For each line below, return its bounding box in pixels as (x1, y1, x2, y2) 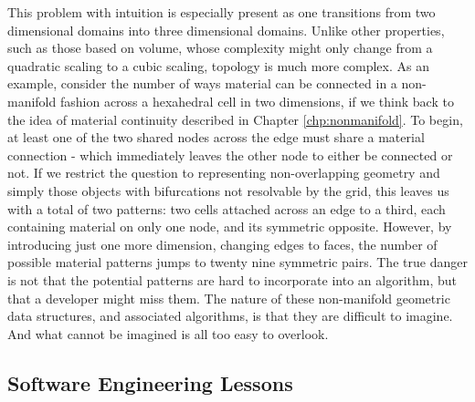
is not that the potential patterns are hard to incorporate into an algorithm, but (7, 270, 458, 289)
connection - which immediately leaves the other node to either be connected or (7, 145, 453, 164)
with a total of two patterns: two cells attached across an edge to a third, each (7, 199, 446, 218)
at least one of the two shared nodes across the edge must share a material (7, 128, 425, 147)
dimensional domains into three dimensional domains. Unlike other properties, (7, 20, 445, 39)
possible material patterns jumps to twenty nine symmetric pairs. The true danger (7, 253, 468, 272)
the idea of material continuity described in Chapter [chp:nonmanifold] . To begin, (7, 109, 463, 129)
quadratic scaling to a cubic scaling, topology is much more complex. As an (7, 56, 429, 75)
